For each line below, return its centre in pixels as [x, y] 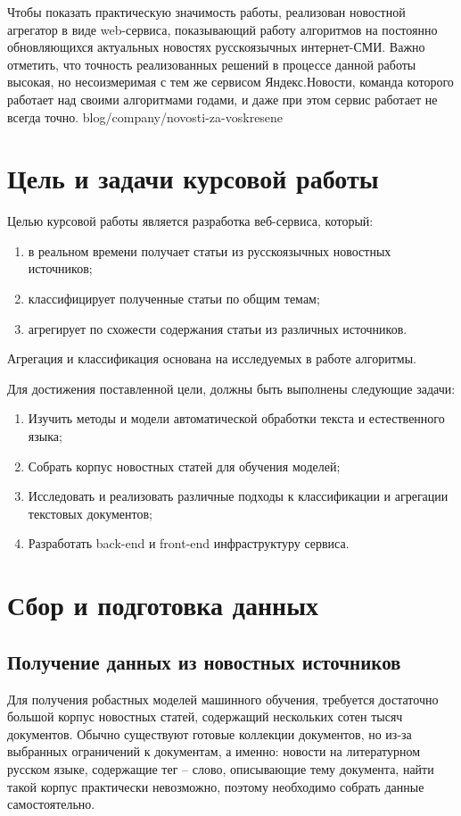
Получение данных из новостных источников [204, 661]
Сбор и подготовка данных [163, 605]
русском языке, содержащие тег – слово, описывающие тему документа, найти [221, 768]
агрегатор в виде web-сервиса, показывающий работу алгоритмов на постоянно [222, 29]
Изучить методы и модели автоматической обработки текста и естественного [236, 418]
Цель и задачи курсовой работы [193, 178]
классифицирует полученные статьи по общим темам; [174, 299]
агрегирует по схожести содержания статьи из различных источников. [218, 328]
